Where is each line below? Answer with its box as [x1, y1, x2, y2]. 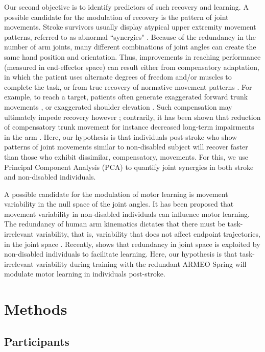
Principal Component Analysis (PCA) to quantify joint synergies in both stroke [4, 161, 254, 172]
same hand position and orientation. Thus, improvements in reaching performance [4, 51, 261, 62]
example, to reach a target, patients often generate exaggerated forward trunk [4, 91, 248, 102]
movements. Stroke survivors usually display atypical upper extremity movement [4, 21, 256, 32]
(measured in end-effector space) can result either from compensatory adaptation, [4, 61, 259, 72]
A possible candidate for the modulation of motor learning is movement [4, 188, 228, 199]
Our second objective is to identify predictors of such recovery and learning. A [4, 2, 249, 12]
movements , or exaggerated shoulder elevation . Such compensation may [4, 101, 232, 112]
